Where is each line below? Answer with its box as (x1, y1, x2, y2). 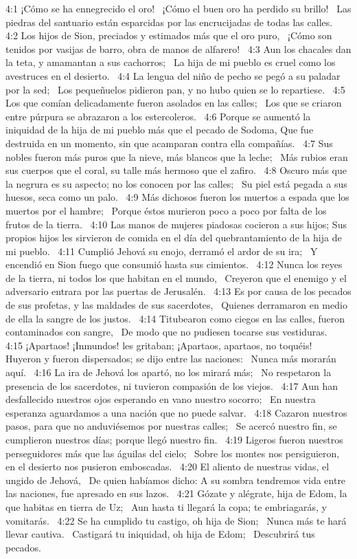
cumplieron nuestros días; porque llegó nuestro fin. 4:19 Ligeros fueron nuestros (5, 432, 343, 446)
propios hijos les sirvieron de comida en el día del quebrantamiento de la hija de (5, 230, 342, 245)
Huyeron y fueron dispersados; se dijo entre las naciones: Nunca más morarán (5, 351, 336, 366)
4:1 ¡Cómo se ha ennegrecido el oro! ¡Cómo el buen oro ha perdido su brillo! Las (5, 1, 352, 15)
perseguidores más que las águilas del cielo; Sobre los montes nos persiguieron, (5, 446, 340, 460)
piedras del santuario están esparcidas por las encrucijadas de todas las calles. (5, 14, 333, 29)
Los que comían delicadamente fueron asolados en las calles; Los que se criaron (5, 96, 342, 110)
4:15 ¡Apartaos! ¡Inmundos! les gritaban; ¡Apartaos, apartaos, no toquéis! (5, 338, 312, 352)
